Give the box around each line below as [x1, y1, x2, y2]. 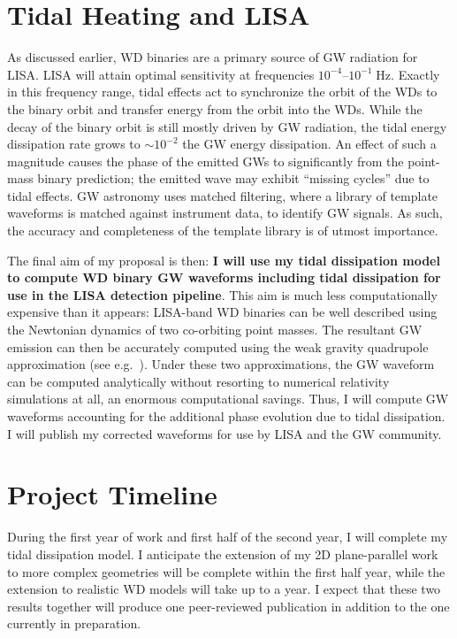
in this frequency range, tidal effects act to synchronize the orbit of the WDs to [7, 82, 438, 101]
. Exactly [391, 65, 440, 83]
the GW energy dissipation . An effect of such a [182, 135, 437, 153]
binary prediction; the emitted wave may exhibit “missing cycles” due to [37, 169, 430, 188]
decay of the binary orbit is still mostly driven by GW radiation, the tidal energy [7, 117, 447, 135]
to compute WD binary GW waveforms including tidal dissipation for [7, 268, 441, 287]
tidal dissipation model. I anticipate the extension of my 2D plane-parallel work [7, 544, 438, 563]
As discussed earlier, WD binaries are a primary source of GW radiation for [7, 48, 418, 66]
